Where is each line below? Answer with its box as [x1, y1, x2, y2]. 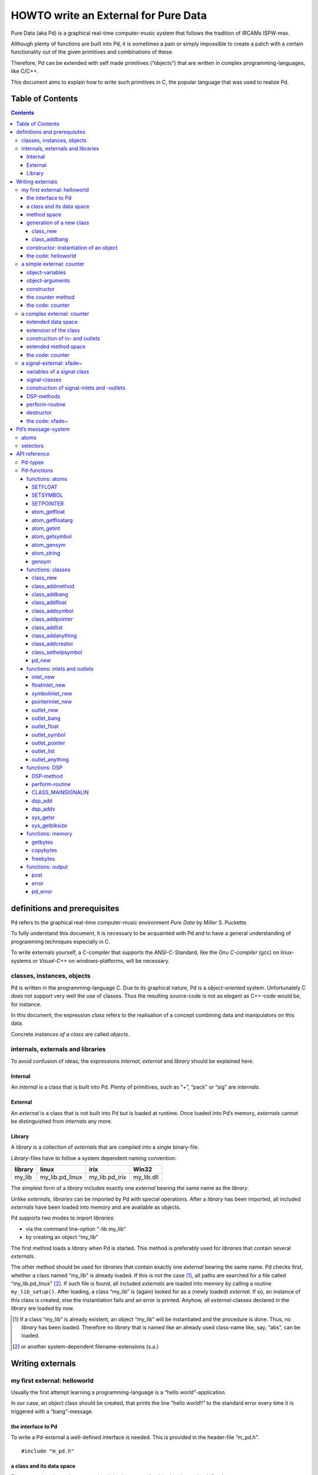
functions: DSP [26, 764, 63, 771]
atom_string [31, 549, 60, 557]
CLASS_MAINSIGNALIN [31, 789, 89, 796]
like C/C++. [11, 68, 39, 75]
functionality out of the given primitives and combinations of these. [11, 48, 174, 55]
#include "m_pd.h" [21, 1447, 75, 1454]
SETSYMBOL [31, 491, 64, 499]
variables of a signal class [26, 368, 90, 375]
